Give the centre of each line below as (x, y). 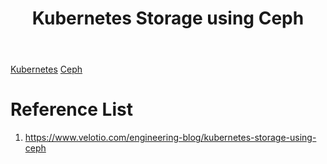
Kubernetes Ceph (46, 69)
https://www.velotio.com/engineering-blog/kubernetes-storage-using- (170, 138)
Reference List (71, 109)
